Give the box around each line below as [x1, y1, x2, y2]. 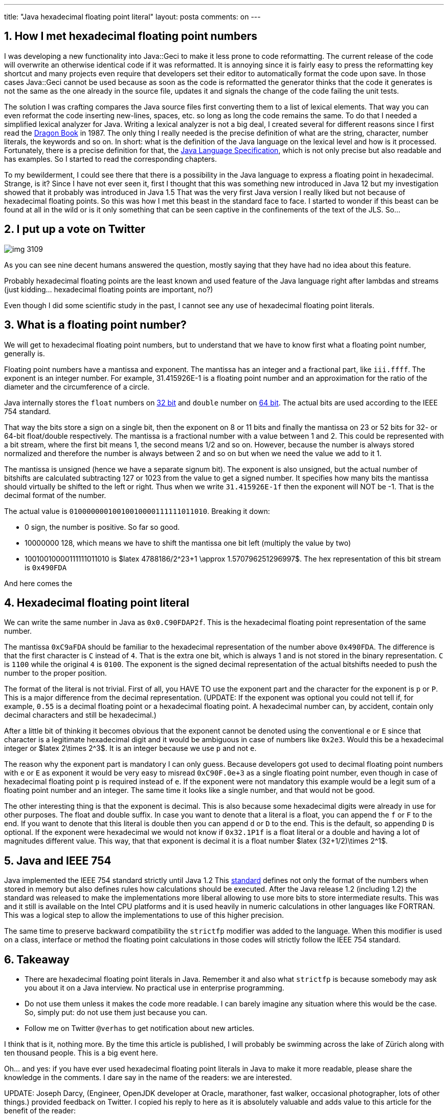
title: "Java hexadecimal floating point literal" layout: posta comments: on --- [4, 12, 261, 21]
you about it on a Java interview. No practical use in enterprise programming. [25, 983, 284, 993]
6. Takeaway [4, 953, 70, 966]
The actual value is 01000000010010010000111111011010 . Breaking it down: [4, 506, 270, 515]
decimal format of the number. [4, 490, 106, 500]
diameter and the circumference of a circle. [4, 382, 150, 391]
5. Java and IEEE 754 [4, 854, 111, 867]
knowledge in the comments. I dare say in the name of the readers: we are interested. [4, 1073, 292, 1082]
